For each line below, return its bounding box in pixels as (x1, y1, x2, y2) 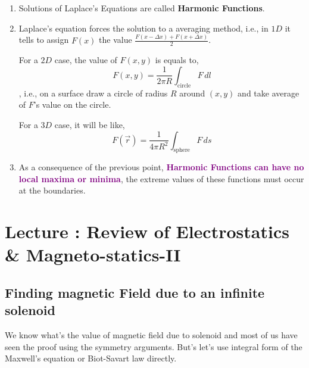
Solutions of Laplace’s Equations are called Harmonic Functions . (18, 2, 265, 14)
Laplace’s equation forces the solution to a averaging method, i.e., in (18, 21, 269, 34)
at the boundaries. (18, 184, 86, 197)
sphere (173, 147, 190, 154)
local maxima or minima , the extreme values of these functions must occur (18, 172, 304, 185)
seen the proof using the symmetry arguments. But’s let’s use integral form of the (5, 340, 302, 353)
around (179, 86, 205, 99)
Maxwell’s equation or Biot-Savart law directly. (5, 352, 177, 364)
